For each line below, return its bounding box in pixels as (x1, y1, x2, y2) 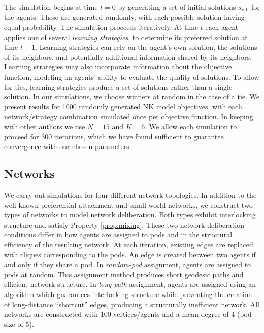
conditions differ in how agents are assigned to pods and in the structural (4, 229, 233, 240)
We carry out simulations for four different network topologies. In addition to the (4, 189, 257, 200)
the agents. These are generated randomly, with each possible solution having (4, 12, 245, 22)
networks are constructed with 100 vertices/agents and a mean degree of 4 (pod (4, 309, 252, 319)
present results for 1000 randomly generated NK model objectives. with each (4, 101, 242, 112)
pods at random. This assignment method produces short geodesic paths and (4, 269, 244, 279)
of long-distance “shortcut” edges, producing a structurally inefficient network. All (4, 299, 259, 309)
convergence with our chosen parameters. (4, 141, 131, 152)
